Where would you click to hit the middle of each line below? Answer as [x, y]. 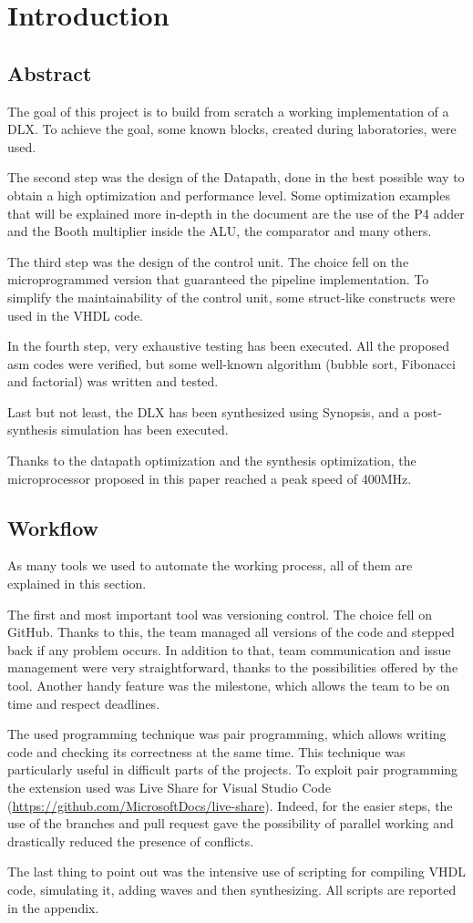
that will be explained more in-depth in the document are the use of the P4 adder [236, 213]
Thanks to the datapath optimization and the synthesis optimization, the [212, 461]
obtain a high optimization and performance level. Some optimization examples [229, 195]
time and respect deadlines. [84, 703]
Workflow [53, 527]
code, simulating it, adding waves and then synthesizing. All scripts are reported [232, 889]
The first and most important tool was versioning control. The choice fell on [220, 614]
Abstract [50, 72]
